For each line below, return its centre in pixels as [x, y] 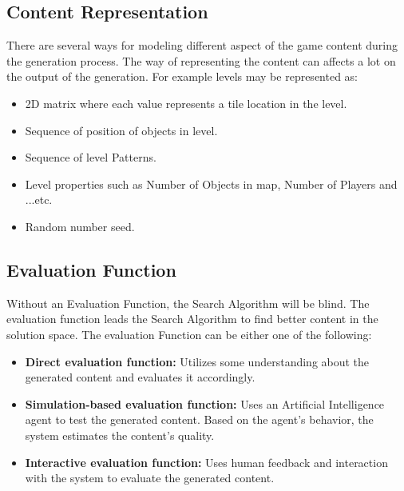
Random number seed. [80, 226]
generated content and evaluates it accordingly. [140, 377]
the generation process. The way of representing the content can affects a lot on [201, 60]
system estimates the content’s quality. [120, 435]
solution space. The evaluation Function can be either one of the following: [189, 334]
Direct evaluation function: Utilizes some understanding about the [197, 361]
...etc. [39, 200]
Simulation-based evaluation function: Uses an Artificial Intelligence [205, 403]
